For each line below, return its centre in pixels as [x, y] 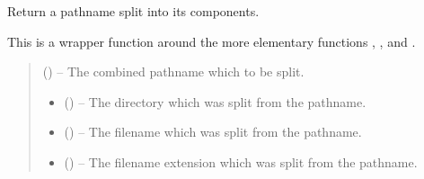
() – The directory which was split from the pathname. [215, 101]
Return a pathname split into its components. [133, 11]
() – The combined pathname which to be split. [173, 72]
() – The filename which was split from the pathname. [213, 132]
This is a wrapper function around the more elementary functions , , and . [212, 41]
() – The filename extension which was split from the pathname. [241, 161]
